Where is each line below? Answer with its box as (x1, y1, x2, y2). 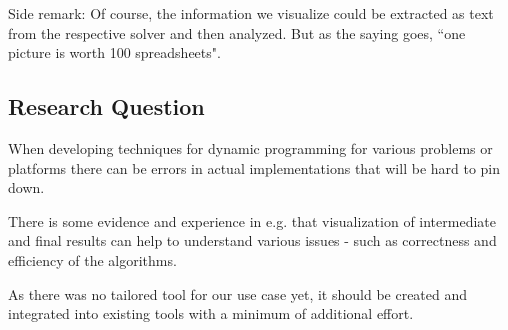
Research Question (8, 91, 205, 122)
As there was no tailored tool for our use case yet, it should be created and (8, 283, 468, 304)
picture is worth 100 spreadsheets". (8, 42, 221, 63)
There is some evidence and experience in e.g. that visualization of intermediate (8, 210, 496, 231)
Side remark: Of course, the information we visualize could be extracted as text (8, 3, 494, 23)
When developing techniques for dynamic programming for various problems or (8, 137, 493, 158)
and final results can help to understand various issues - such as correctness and (8, 230, 497, 251)
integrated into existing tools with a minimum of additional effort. (8, 303, 414, 324)
